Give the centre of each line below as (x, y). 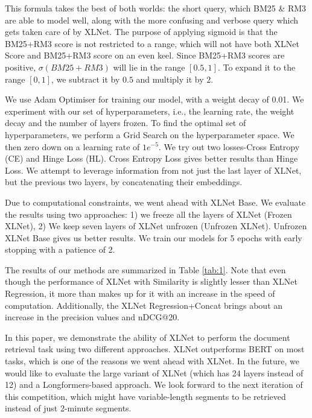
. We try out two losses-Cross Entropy (229, 146)
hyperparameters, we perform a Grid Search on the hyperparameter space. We (150, 134)
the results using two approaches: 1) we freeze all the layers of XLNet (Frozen (148, 214)
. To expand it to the (256, 67)
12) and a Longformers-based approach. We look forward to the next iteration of (154, 385)
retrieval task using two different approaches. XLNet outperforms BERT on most (155, 349)
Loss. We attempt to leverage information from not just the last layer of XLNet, (153, 170)
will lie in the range (149, 67)
